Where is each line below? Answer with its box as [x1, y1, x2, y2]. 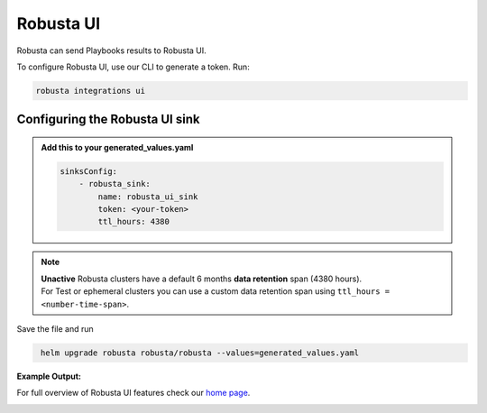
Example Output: [16, 371, 81, 381]
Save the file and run [16, 324, 94, 335]
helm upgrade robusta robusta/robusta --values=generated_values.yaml [41, 348, 360, 358]
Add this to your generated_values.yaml [41, 142, 194, 152]
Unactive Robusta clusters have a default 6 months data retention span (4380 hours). [41, 273, 363, 284]
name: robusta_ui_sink [97, 191, 198, 202]
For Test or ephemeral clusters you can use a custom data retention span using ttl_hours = [41, 286, 391, 297]
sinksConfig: [60, 166, 117, 176]
